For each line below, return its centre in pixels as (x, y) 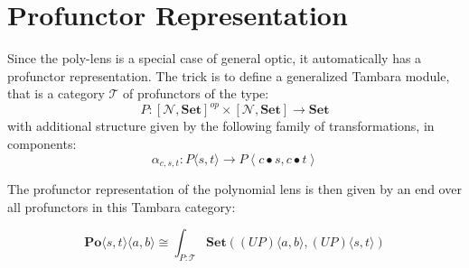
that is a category (56, 93)
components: (42, 143)
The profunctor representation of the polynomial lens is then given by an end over (234, 189)
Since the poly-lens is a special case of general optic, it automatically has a (215, 58)
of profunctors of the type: (196, 93)
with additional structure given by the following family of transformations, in (221, 126)
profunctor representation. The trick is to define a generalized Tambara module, (229, 75)
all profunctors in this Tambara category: (122, 206)
